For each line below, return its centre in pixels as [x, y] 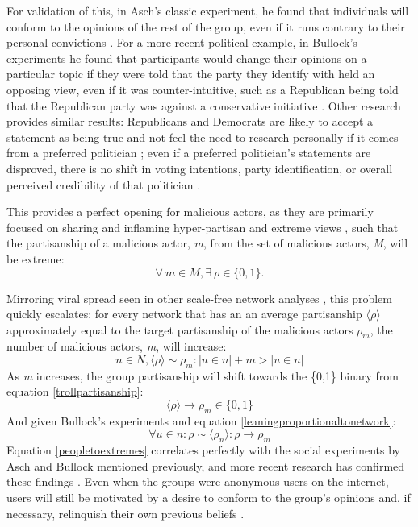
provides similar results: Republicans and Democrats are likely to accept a [190, 121]
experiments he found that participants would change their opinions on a [187, 58]
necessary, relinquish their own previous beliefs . [125, 513]
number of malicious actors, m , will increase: [117, 346]
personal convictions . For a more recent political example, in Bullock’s [182, 42]
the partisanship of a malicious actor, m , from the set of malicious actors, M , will [207, 243]
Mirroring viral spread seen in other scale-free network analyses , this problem [199, 298]
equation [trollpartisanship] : [75, 391]
